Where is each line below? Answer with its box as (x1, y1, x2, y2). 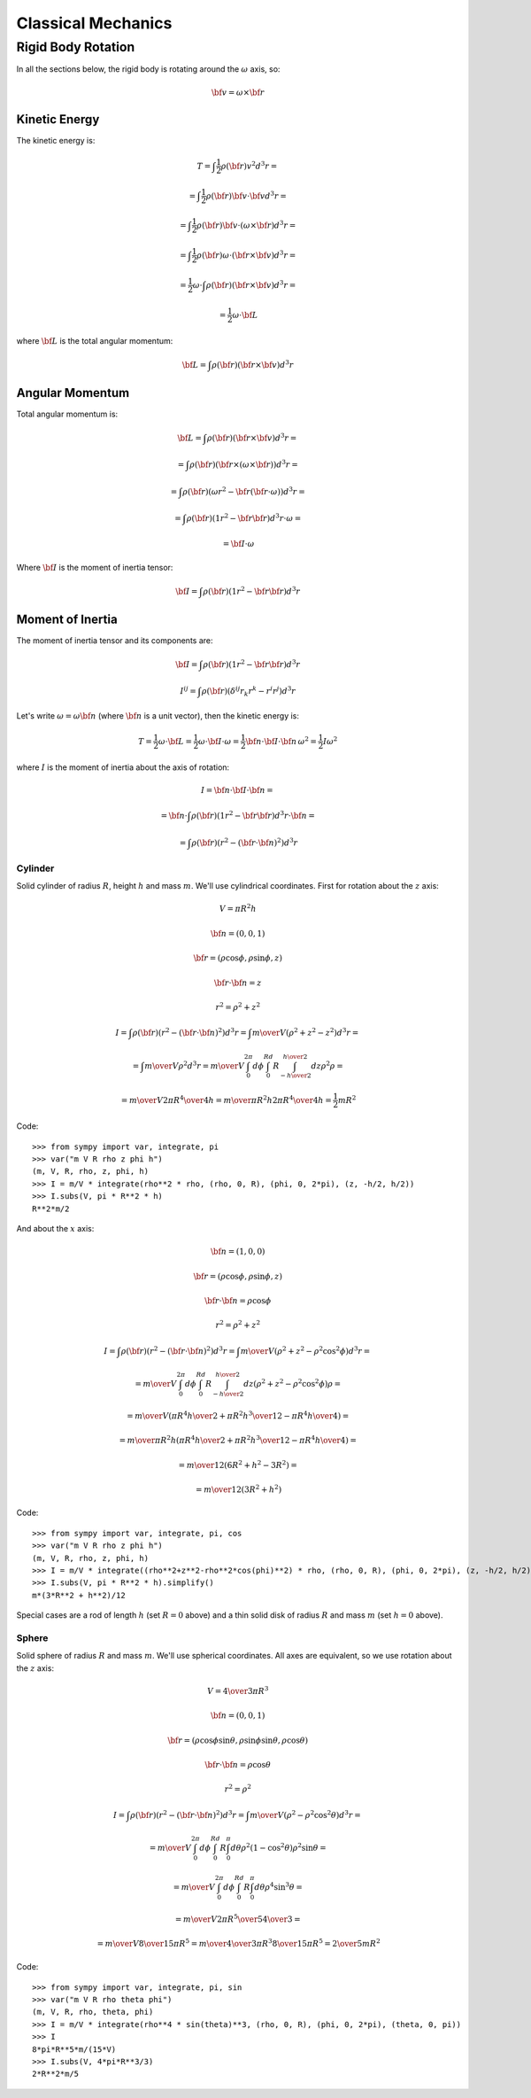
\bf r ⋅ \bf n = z (213, 977, 262, 988)
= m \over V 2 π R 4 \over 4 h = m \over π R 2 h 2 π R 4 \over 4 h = (120, 1094, 332, 1105)
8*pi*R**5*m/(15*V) (32, 2044, 117, 2055)
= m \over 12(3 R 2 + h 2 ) (195, 1483, 282, 1495)
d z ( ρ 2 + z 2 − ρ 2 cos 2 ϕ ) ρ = (243, 1378, 342, 1389)
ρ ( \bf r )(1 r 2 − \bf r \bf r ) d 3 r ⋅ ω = (186, 512, 302, 523)
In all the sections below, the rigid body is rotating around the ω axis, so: (16, 64, 281, 74)
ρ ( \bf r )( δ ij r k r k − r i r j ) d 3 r (201, 685, 296, 698)
